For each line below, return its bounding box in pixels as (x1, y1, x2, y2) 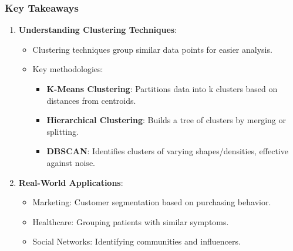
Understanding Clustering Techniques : (18, 23, 177, 36)
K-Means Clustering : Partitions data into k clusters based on (46, 83, 278, 94)
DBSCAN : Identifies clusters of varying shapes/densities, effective (46, 145, 288, 157)
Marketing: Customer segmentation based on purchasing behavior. (32, 196, 271, 208)
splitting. (46, 125, 79, 137)
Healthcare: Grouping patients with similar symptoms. (32, 215, 229, 228)
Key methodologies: (32, 63, 103, 75)
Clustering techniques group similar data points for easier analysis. (32, 43, 272, 55)
